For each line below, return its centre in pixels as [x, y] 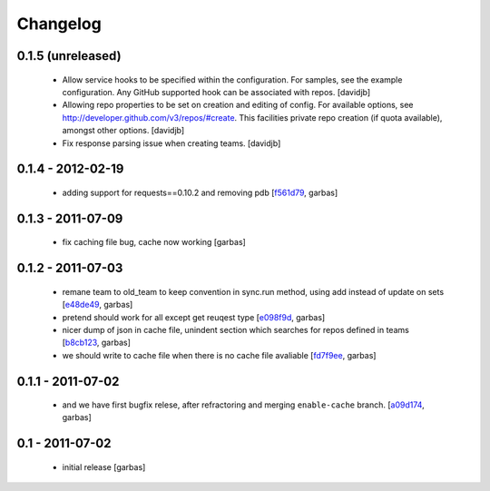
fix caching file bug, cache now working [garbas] [154, 242]
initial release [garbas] [104, 466]
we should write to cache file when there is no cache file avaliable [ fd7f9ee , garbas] [219, 355]
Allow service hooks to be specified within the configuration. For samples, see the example [232, 79]
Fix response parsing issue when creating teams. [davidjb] [171, 143]
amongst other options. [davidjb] [123, 131]
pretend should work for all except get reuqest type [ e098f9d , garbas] [194, 317]
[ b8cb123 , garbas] [96, 343]
